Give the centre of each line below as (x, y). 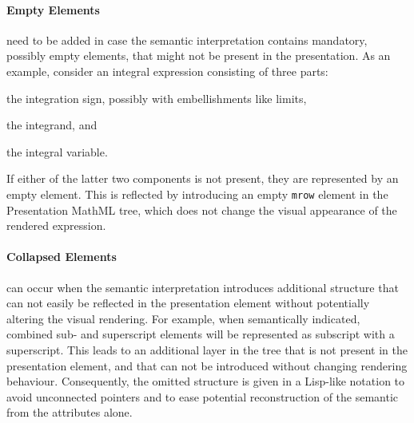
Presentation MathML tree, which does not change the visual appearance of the (202, 210)
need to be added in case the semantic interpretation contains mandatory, (187, 40)
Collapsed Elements (62, 257)
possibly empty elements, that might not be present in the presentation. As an (199, 55)
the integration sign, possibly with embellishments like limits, (157, 98)
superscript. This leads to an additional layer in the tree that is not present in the (207, 349)
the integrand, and (52, 125)
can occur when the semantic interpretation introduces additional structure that (203, 287)
